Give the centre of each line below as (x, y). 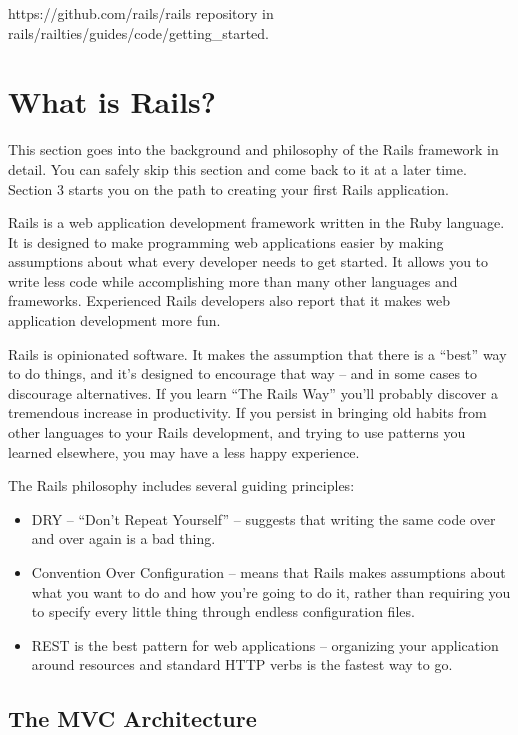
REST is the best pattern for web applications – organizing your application (265, 644)
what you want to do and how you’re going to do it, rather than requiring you (271, 591)
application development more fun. (114, 320)
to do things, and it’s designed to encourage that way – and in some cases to (243, 373)
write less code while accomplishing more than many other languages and (233, 280)
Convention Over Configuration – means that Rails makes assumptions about (268, 572)
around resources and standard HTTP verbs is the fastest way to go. (242, 664)
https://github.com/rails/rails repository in (141, 13)
